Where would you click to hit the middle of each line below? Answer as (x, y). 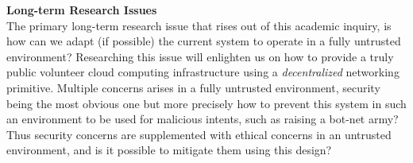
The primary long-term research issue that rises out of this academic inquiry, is (199, 25)
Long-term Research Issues (82, 10)
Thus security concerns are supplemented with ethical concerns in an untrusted (199, 134)
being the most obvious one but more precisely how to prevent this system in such (206, 103)
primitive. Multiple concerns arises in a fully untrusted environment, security (193, 87)
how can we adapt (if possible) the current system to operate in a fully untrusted (204, 41)
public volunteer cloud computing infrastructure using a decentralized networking (203, 72)
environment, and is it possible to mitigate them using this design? (169, 150)
